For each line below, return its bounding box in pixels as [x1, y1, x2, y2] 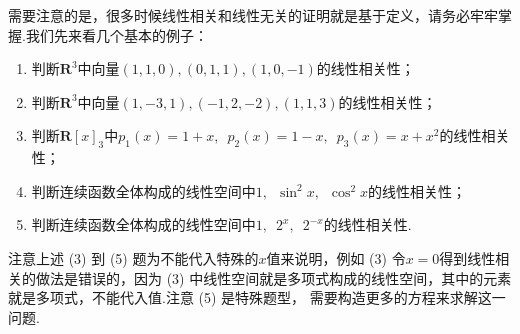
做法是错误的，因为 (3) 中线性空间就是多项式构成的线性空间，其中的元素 [35, 267, 512, 288]
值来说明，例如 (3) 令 [266, 247, 406, 268]
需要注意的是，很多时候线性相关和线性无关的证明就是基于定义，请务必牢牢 [8, 5, 498, 25]
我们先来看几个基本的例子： [25, 24, 208, 45]
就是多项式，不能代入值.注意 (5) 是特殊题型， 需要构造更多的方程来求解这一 [8, 287, 506, 308]
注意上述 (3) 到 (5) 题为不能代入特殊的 [8, 247, 259, 268]
